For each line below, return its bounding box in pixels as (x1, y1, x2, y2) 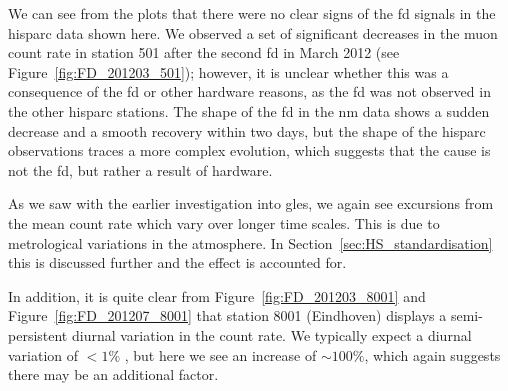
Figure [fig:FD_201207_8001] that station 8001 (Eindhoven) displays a (8, 305, 447, 326)
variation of (8, 344, 79, 365)
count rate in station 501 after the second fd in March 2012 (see (8, 42, 400, 63)
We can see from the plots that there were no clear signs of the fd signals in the (8, 3, 496, 23)
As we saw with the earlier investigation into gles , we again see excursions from (8, 193, 494, 214)
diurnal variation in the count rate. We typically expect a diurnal (71, 324, 472, 345)
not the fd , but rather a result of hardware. (8, 159, 273, 180)
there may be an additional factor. (8, 364, 219, 385)
